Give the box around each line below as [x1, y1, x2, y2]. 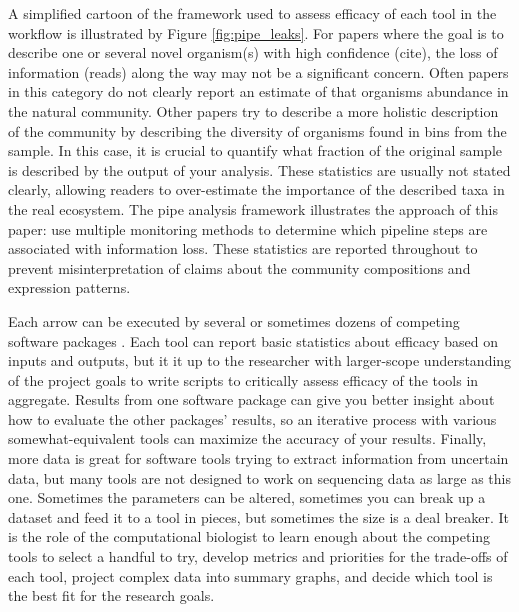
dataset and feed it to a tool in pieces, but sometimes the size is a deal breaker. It [8, 506, 509, 527]
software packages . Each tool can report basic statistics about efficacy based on [8, 330, 499, 351]
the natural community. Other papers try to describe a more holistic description [8, 100, 499, 121]
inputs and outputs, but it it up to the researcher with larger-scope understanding [8, 350, 512, 371]
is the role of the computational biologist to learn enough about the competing [8, 526, 491, 547]
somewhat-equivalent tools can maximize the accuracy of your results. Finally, [8, 428, 487, 449]
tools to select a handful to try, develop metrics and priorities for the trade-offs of [8, 546, 508, 567]
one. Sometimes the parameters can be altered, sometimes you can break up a [8, 487, 486, 508]
